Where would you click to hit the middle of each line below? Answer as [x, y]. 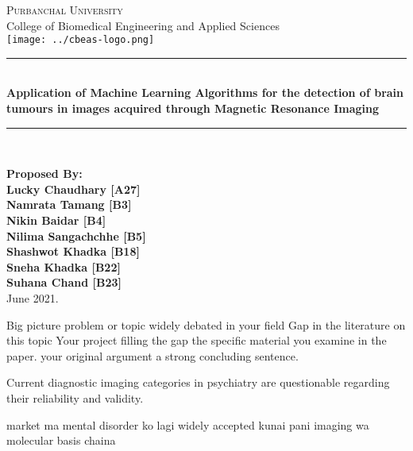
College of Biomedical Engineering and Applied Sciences [143, 25]
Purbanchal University [65, 10]
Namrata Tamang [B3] [69, 204]
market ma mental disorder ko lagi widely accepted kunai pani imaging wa [188, 424]
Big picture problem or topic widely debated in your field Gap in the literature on [206, 324]
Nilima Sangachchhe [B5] [76, 235]
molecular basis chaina [61, 440]
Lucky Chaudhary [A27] [73, 189]
